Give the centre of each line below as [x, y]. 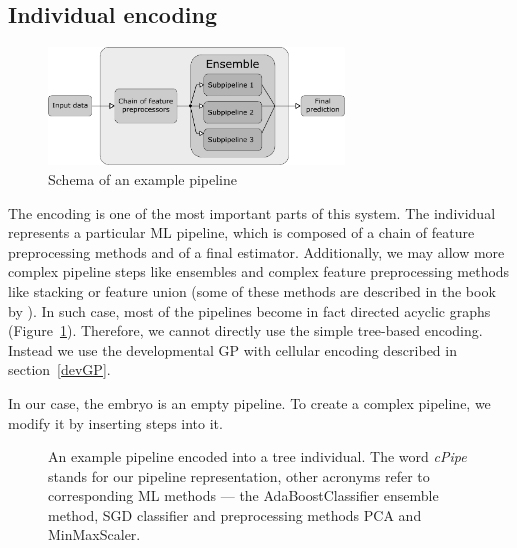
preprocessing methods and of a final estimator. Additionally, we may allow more [256, 251]
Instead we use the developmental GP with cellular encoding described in [232, 349]
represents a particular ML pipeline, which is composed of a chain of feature [241, 232]
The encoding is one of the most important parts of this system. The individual [252, 212]
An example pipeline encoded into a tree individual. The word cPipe [257, 456]
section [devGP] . [59, 369]
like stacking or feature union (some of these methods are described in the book [252, 290]
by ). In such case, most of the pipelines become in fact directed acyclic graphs [249, 310]
